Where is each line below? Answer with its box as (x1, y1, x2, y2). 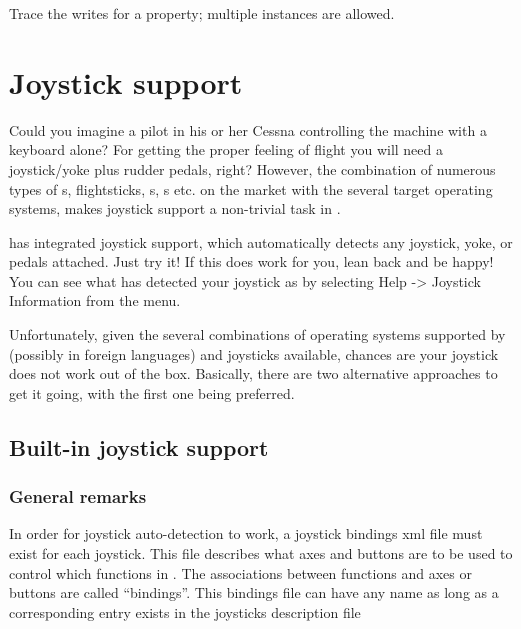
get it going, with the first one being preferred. (9, 382, 295, 403)
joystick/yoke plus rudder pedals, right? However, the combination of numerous (9, 158, 496, 179)
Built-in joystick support (9, 431, 269, 462)
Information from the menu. (9, 290, 181, 311)
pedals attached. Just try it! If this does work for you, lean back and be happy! (9, 251, 494, 272)
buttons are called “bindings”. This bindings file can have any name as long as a (9, 582, 499, 603)
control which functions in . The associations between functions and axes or (9, 562, 472, 583)
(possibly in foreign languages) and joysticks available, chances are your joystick (9, 343, 499, 364)
